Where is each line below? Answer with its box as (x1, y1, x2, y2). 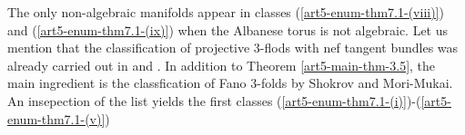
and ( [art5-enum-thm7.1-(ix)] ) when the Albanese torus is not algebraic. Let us (7, 20, 449, 39)
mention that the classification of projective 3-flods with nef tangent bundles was (7, 38, 459, 57)
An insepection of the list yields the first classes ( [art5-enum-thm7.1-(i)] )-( (7, 91, 421, 110)
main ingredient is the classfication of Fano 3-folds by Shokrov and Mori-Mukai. (7, 73, 453, 92)
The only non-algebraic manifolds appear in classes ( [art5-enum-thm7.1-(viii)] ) (7, 3, 444, 21)
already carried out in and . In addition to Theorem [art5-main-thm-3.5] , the (7, 55, 436, 74)
